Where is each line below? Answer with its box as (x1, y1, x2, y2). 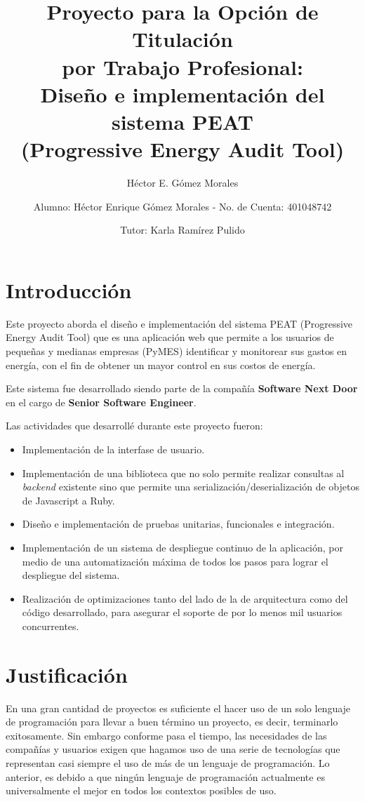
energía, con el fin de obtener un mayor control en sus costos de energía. (6, 357, 316, 372)
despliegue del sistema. (22, 568, 120, 582)
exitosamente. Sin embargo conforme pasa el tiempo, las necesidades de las (6, 728, 327, 742)
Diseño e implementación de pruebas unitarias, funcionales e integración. (22, 516, 335, 531)
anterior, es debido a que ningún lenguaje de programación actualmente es (6, 769, 325, 784)
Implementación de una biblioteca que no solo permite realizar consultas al (22, 465, 345, 480)
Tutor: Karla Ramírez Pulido (120, 222, 245, 237)
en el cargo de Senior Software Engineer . (6, 394, 197, 409)
